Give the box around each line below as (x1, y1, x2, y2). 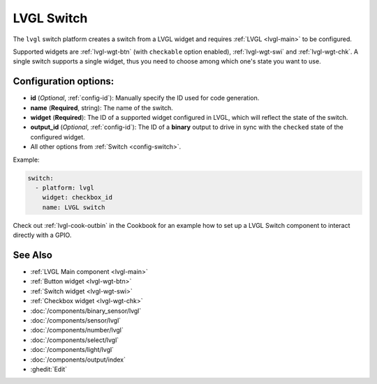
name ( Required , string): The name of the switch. (30, 103, 174, 112)
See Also (13, 249, 52, 261)
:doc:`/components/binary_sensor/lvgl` (30, 307, 142, 315)
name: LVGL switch (42, 203, 105, 211)
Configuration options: (13, 75, 114, 87)
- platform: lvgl (35, 183, 94, 192)
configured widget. (30, 132, 85, 141)
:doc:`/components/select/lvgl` (30, 335, 119, 344)
